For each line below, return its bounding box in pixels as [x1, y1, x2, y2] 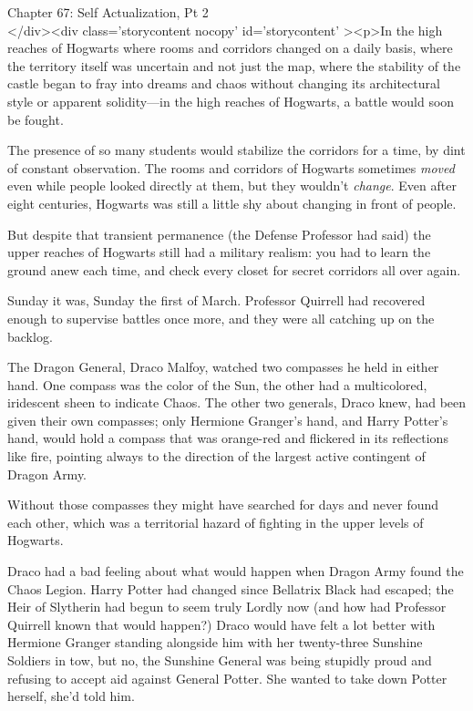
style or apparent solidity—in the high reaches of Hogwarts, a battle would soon [7, 91, 455, 110]
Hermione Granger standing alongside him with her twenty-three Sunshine [7, 633, 423, 652]
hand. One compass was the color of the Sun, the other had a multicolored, [7, 375, 427, 394]
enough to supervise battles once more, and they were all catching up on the [7, 308, 435, 327]
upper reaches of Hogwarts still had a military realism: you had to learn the [7, 242, 431, 262]
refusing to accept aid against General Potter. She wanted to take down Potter [7, 668, 447, 687]
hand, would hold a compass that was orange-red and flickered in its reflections [7, 428, 448, 448]
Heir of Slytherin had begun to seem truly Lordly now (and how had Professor [7, 597, 447, 616]
